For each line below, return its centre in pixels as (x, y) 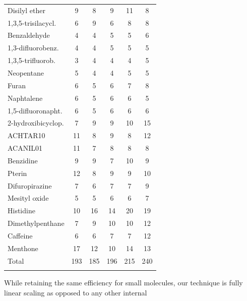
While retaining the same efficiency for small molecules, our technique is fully (124, 282)
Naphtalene (25, 98)
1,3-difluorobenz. (33, 48)
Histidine (21, 210)
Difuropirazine (30, 185)
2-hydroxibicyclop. (36, 123)
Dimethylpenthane (36, 223)
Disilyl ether (26, 10)
